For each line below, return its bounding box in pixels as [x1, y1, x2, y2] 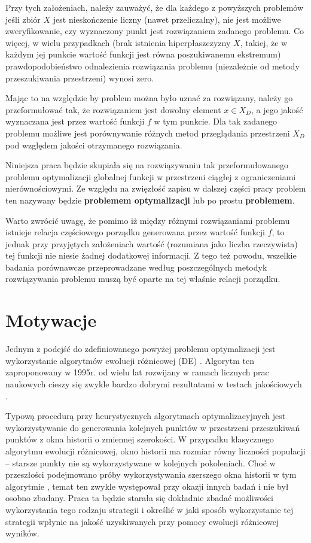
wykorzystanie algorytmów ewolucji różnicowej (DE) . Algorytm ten [5, 354, 254, 366]
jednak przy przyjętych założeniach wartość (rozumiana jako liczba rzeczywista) [5, 237, 298, 250]
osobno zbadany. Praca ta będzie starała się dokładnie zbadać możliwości [5, 492, 273, 504]
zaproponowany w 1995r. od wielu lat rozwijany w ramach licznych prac [5, 366, 269, 378]
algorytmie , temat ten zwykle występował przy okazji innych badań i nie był [5, 480, 289, 492]
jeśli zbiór [5, 13, 41, 25]
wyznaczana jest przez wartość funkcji [5, 115, 145, 128]
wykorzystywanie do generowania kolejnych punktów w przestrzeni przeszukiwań [5, 421, 300, 433]
